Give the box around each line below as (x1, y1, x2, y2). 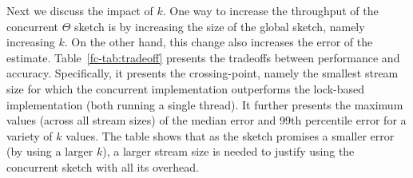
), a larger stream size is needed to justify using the (102, 143, 355, 160)
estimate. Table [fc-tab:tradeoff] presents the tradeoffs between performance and (6, 49, 400, 65)
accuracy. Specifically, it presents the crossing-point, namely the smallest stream (6, 65, 399, 81)
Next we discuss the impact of (6, 2, 153, 18)
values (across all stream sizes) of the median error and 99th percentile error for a (6, 112, 407, 129)
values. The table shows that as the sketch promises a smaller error (66, 127, 395, 144)
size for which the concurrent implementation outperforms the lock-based (6, 80, 365, 97)
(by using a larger (6, 143, 93, 160)
